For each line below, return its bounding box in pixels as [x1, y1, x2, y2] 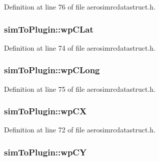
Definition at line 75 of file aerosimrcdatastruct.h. [4, 83, 156, 94]
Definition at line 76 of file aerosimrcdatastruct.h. [4, 2, 156, 12]
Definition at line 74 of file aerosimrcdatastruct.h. [4, 42, 156, 53]
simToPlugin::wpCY [4, 145, 87, 158]
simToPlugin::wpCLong [4, 64, 100, 76]
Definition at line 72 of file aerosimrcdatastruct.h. [4, 124, 156, 135]
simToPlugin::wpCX [4, 105, 87, 117]
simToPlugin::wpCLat [4, 23, 93, 35]
